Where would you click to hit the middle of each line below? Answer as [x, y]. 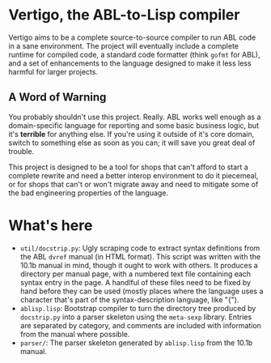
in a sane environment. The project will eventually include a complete [123, 45]
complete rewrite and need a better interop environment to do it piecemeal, [133, 175]
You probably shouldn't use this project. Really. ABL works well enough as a [135, 117]
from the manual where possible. [75, 334]
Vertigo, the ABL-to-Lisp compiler [124, 15]
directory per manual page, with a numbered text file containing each [135, 274]
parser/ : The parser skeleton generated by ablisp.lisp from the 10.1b [136, 343]
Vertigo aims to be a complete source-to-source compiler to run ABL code [132, 37]
